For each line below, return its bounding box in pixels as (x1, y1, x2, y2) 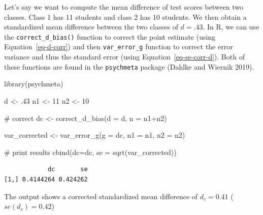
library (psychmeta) (4, 78, 63, 89)
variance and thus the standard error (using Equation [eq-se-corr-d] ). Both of (4, 51, 245, 62)
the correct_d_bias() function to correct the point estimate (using (4, 31, 216, 42)
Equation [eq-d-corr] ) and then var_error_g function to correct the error (4, 41, 233, 52)
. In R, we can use (203, 21, 259, 32)
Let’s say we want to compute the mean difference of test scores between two (4, 2, 244, 12)
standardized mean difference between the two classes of (4, 21, 178, 32)
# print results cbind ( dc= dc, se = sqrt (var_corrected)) (4, 146, 177, 157)
